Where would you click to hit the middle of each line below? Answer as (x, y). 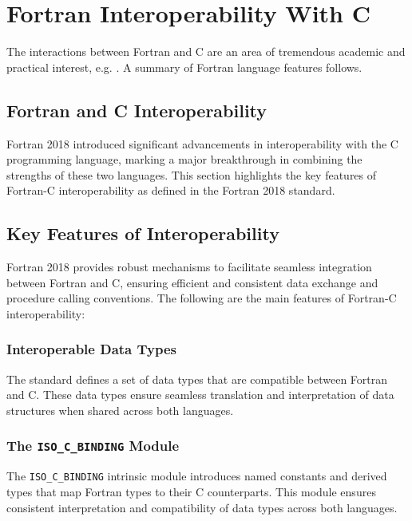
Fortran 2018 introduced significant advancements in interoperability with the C (202, 143)
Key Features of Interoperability (143, 233)
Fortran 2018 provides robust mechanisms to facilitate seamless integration (189, 267)
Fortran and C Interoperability (137, 110)
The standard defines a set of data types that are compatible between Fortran (197, 379)
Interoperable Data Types (92, 349)
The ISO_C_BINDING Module (93, 446)
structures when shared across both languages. (120, 410)
